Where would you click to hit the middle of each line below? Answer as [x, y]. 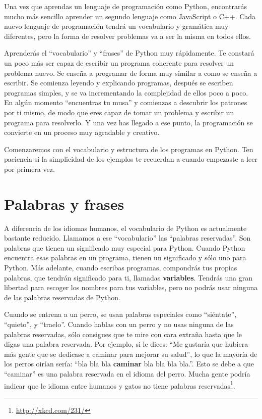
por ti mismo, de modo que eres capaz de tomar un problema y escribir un [119, 112]
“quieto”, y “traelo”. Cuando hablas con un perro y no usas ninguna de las [119, 324]
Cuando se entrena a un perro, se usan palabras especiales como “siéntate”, [120, 314]
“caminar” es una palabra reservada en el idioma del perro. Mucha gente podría [127, 373]
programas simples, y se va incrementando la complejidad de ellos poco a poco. [126, 92]
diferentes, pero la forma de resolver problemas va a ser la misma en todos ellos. [127, 36]
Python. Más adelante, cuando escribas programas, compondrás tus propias [121, 267]
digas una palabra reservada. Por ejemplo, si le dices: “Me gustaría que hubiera [126, 344]
